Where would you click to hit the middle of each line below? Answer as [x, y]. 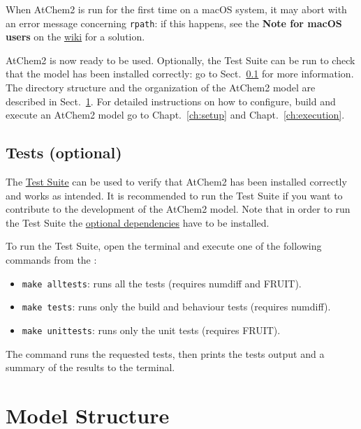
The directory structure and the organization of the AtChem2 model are [161, 88]
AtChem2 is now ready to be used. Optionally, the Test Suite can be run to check [180, 60]
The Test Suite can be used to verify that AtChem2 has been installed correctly [176, 182]
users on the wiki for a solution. [75, 37]
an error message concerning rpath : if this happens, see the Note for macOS [174, 23]
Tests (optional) [64, 152]
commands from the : [51, 259]
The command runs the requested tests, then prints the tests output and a [165, 353]
